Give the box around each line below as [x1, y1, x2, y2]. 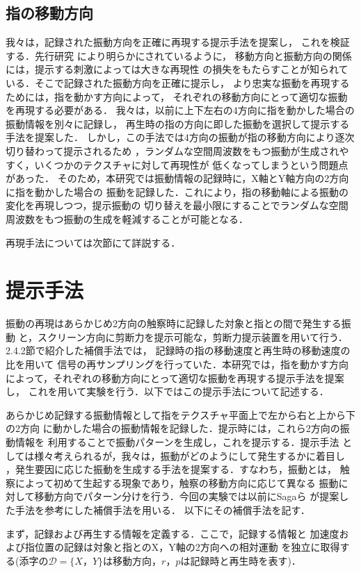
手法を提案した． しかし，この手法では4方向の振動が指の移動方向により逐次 [6, 130, 355, 144]
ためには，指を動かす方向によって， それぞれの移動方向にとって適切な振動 [6, 89, 348, 103]
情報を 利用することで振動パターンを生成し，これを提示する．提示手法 [15, 434, 339, 449]
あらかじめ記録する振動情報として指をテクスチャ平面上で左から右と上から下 [6, 407, 356, 422]
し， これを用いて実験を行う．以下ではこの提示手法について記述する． [6, 384, 329, 399]
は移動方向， [103, 553, 162, 567]
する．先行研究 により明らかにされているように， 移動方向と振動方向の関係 [6, 48, 352, 63]
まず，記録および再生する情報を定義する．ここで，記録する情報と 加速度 [6, 526, 339, 540]
